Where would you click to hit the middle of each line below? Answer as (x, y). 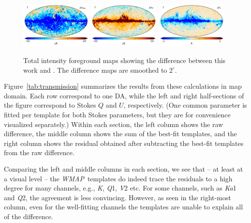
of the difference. (29, 216)
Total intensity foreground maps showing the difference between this (125, 60)
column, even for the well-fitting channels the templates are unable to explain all (124, 207)
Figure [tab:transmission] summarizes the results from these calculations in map (123, 86)
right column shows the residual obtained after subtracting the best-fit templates (124, 143)
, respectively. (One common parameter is (185, 105)
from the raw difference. (39, 152)
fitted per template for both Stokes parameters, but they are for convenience (117, 114)
